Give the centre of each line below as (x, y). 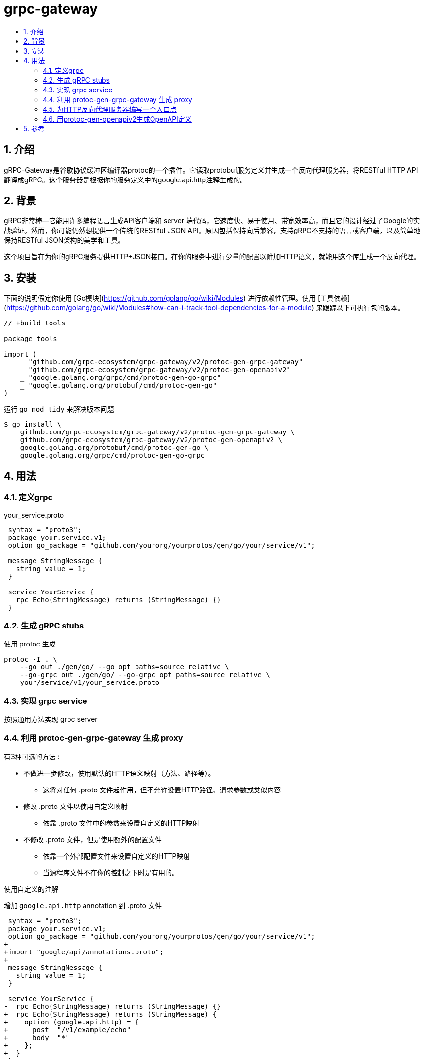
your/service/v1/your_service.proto (90, 683)
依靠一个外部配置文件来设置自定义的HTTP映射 (117, 856)
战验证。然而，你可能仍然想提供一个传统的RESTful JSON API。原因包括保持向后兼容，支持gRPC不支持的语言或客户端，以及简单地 (212, 231)
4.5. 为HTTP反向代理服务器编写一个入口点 (110, 109)
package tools (31, 339)
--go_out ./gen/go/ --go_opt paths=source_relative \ (125, 667)
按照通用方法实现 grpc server (51, 719)
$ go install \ (33, 424)
